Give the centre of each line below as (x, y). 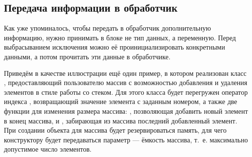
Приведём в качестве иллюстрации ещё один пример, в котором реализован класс (125, 73)
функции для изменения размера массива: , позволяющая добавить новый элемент (126, 111)
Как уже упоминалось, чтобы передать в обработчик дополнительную (107, 28)
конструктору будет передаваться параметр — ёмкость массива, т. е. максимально (126, 139)
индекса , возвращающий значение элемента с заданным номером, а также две (121, 101)
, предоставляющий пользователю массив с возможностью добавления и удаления (126, 82)
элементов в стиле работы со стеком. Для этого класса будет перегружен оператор (126, 92)
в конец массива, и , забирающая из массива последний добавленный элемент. (121, 120)
